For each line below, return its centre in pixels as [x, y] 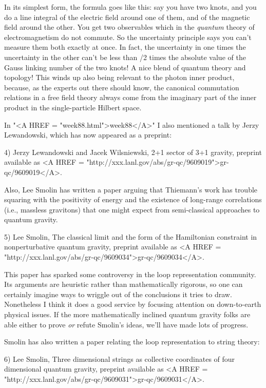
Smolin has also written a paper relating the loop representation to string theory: [132, 342]
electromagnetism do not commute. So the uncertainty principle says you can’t [128, 37]
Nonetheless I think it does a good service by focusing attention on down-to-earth [133, 304]
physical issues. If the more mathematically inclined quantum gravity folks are [127, 314]
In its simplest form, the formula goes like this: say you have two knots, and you [130, 7]
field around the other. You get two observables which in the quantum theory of [129, 27]
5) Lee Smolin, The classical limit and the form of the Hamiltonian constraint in [131, 236]
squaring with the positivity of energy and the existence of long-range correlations [133, 199]
